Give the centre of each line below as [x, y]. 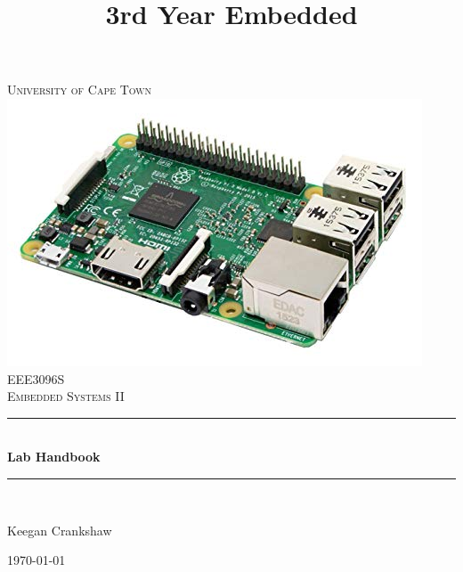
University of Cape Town [80, 90]
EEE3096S [36, 378]
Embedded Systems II [66, 396]
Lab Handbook [54, 457]
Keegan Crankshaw [60, 530]
